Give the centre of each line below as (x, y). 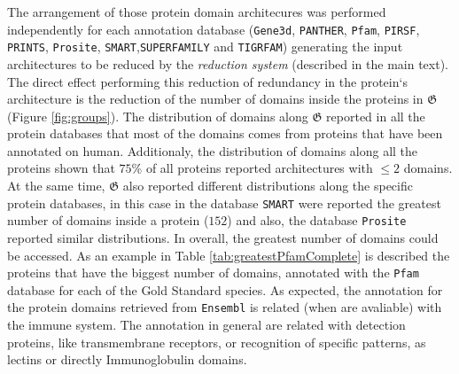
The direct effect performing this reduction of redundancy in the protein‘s (207, 81)
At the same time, (56, 186)
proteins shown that (61, 168)
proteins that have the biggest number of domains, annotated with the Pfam (213, 273)
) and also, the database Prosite (317, 220)
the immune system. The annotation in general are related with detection (206, 325)
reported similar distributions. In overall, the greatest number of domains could (223, 237)
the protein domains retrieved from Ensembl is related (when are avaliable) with (225, 307)
